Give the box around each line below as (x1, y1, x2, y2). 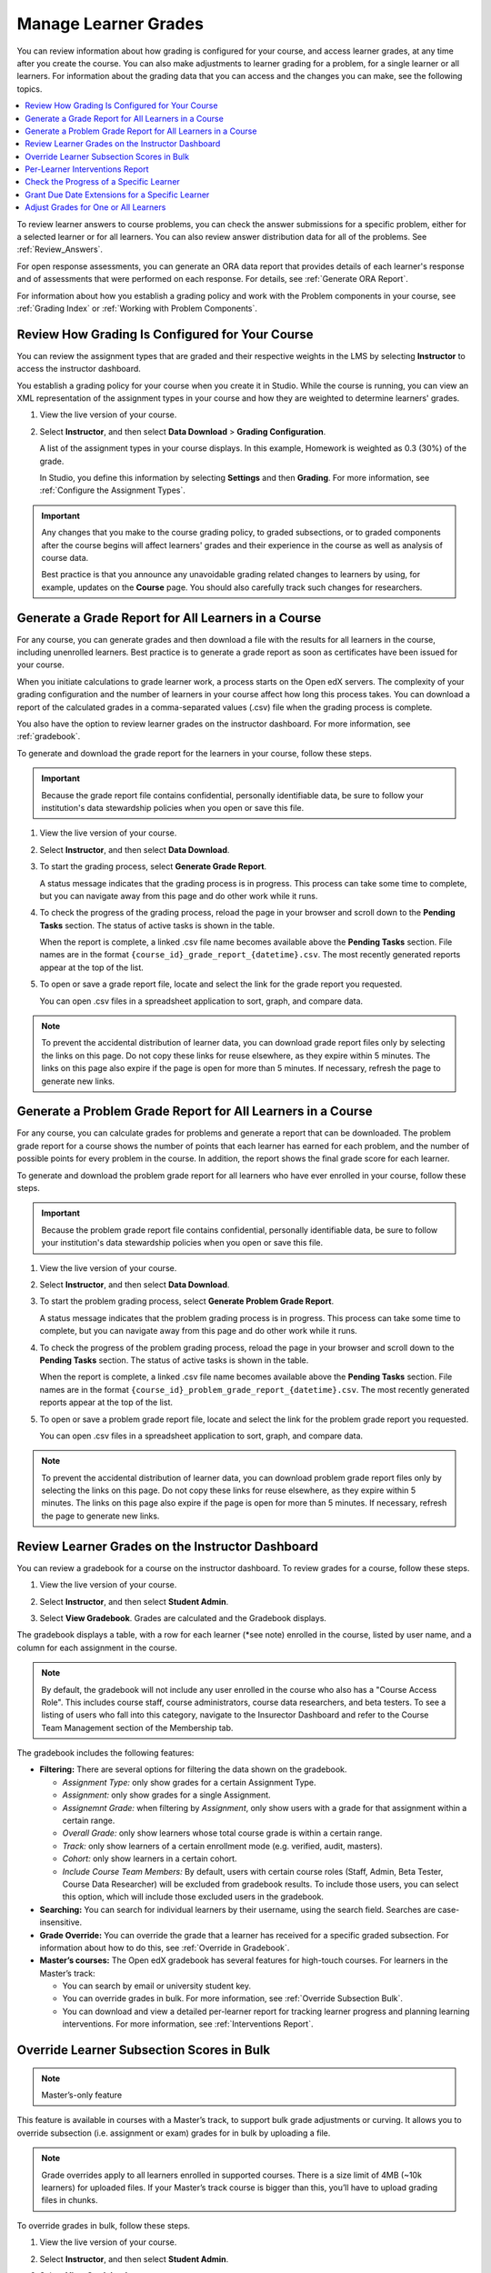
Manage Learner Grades (16, 14, 205, 34)
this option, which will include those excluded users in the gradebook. (62, 1891, 325, 1902)
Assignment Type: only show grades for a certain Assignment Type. (62, 1777, 317, 1787)
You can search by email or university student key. (62, 1980, 252, 1991)
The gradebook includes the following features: (16, 1747, 195, 1758)
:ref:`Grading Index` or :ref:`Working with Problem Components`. (16, 303, 258, 314)
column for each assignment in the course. (16, 1642, 177, 1653)
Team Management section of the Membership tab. (41, 1722, 234, 1733)
